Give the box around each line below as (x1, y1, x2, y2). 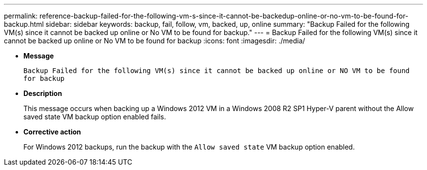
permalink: (4, 12, 38, 20)
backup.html (4, 20, 44, 28)
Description (23, 89, 62, 97)
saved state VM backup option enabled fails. (23, 113, 166, 121)
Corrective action (23, 128, 81, 136)
